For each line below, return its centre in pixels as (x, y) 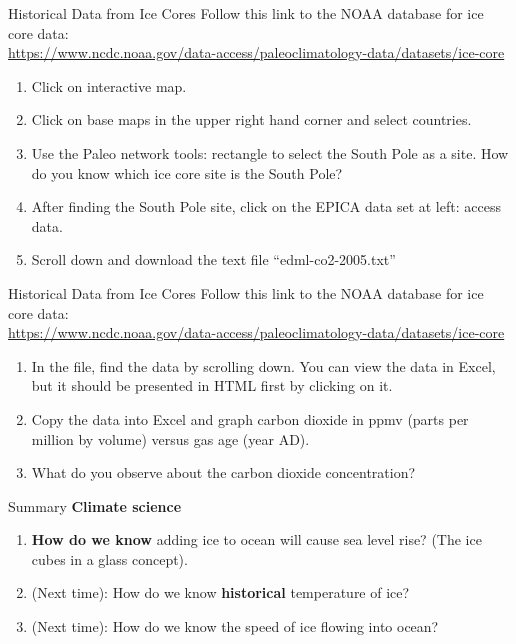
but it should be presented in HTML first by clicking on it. (212, 385)
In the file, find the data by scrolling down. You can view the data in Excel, (263, 365)
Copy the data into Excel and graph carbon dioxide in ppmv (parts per (250, 418)
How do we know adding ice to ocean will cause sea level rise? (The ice (256, 539)
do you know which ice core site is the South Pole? (187, 172)
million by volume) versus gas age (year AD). (170, 438)
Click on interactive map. (109, 85)
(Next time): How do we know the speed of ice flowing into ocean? (235, 626)
